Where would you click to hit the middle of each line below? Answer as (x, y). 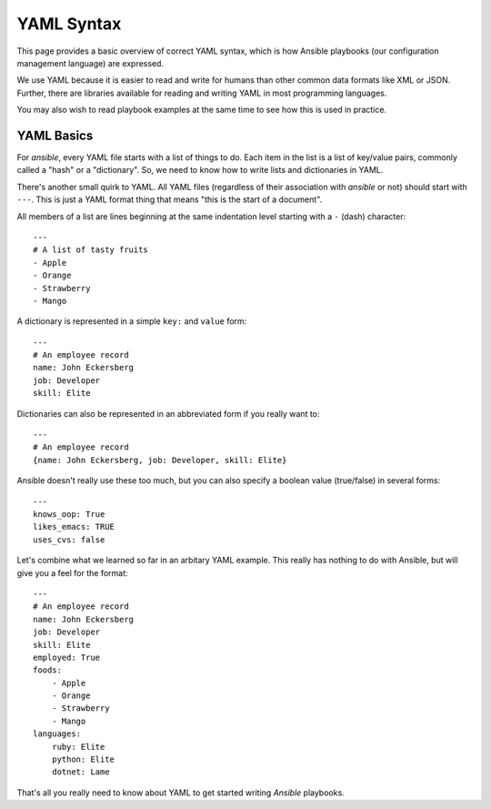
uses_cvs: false (69, 540)
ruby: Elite (78, 747)
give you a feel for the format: (72, 572)
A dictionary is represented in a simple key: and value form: (132, 321)
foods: (48, 670)
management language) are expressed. (90, 63)
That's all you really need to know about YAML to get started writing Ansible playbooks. (180, 793)
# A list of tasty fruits (91, 250)
